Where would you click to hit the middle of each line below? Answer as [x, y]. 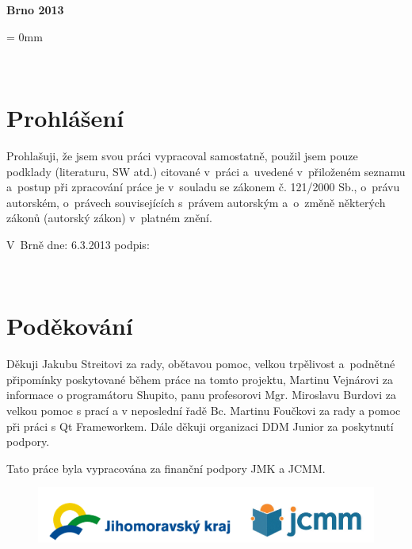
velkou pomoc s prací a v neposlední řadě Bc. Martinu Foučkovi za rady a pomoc [204, 410]
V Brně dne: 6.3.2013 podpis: [78, 244]
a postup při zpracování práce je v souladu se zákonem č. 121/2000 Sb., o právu [203, 187]
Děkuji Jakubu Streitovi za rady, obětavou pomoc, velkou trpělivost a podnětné [201, 364]
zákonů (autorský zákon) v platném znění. [109, 218]
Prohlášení [65, 117]
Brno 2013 [35, 10]
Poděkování [70, 326]
